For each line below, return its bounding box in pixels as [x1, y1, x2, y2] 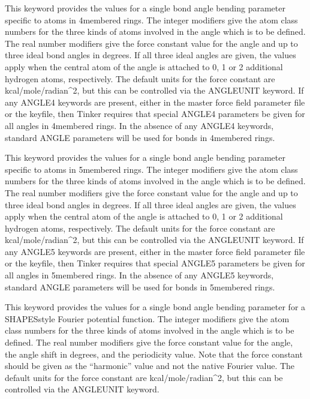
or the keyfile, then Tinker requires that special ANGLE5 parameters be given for [5, 257, 305, 269]
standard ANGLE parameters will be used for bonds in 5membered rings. [5, 280, 275, 293]
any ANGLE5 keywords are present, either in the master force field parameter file [5, 245, 305, 257]
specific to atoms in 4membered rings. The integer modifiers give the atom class [5, 13, 298, 26]
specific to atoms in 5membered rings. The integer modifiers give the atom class [5, 163, 298, 175]
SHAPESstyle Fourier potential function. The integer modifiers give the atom [5, 312, 290, 325]
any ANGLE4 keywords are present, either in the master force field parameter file [5, 95, 305, 108]
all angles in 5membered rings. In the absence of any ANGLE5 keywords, [5, 269, 274, 281]
